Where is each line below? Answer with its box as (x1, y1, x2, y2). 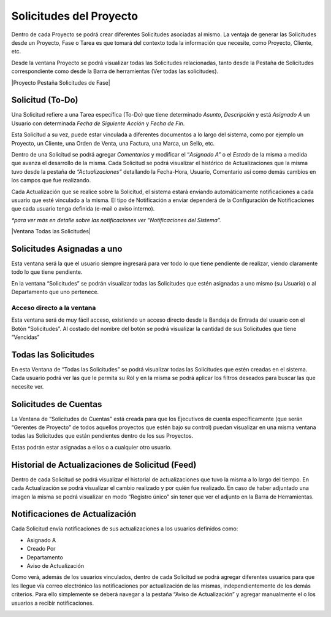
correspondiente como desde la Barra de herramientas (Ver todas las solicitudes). (11, 68, 219, 75)
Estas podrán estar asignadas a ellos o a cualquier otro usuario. (11, 443, 172, 451)
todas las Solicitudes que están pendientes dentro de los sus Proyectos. (11, 432, 194, 440)
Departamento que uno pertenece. (11, 289, 99, 296)
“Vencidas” (11, 333, 40, 341)
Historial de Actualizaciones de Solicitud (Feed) (11, 459, 197, 470)
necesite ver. (11, 382, 44, 390)
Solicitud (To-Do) (11, 95, 78, 106)
